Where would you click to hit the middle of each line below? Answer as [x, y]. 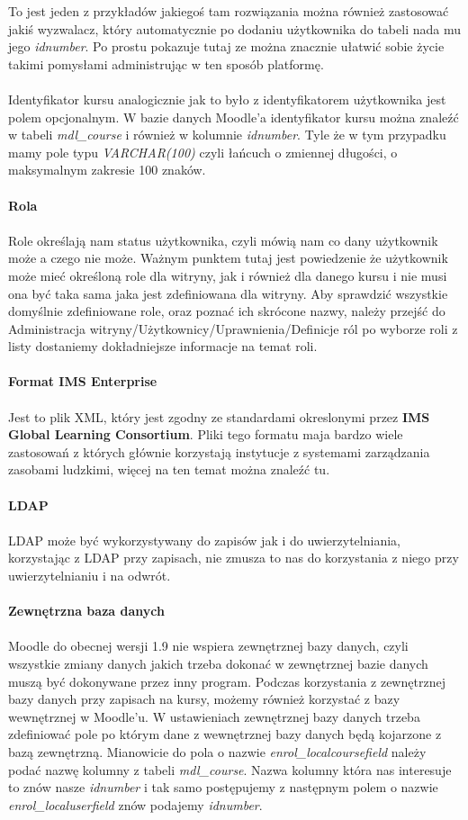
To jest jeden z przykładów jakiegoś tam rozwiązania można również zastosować [229, 11]
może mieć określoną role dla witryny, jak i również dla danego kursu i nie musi [228, 275]
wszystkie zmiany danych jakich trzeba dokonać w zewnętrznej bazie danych [218, 663]
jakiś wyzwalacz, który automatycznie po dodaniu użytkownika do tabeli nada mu [234, 28]
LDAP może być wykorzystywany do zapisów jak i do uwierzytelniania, [204, 540]
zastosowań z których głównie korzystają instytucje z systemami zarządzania [219, 451]
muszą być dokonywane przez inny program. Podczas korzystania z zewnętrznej [227, 681]
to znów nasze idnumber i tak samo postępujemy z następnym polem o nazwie [223, 787]
